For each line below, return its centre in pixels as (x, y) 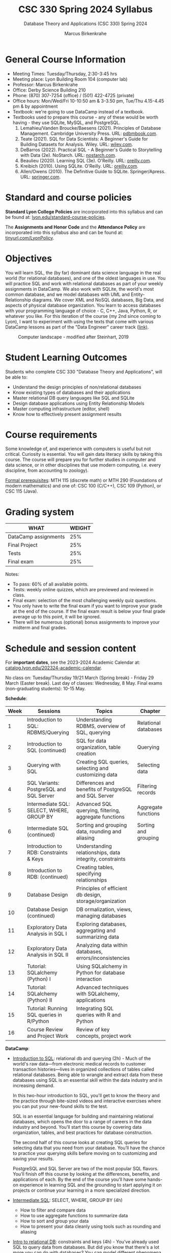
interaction (89, 979)
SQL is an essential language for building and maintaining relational (83, 1116)
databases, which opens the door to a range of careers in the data (82, 1122)
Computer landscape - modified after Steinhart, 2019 (73, 337)
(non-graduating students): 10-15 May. (46, 689)
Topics (104, 711)
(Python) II (40, 1000)
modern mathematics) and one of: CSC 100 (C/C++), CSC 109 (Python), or (83, 486)
